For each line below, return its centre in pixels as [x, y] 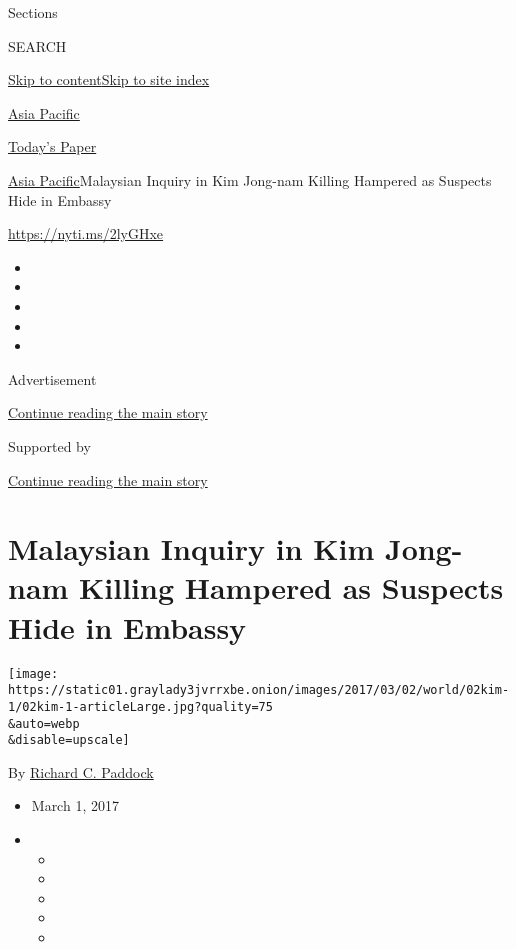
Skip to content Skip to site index [109, 79]
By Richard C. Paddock [81, 771]
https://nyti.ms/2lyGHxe [86, 233]
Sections [33, 12]
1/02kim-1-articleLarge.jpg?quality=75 [140, 706]
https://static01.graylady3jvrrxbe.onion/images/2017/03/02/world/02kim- [259, 690]
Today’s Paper [52, 146]
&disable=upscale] [69, 740]
